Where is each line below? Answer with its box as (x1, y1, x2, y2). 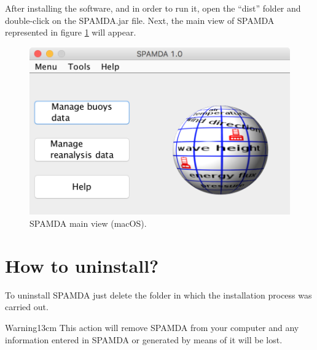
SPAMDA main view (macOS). (29, 217, 147, 230)
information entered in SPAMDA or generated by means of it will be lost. (5, 333, 283, 346)
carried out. (5, 300, 49, 313)
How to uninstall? (5, 253, 159, 278)
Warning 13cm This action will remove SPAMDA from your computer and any (5, 321, 299, 333)
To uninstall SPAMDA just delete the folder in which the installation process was (5, 288, 312, 301)
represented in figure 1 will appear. (5, 26, 136, 39)
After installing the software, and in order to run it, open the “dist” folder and (5, 2, 301, 14)
